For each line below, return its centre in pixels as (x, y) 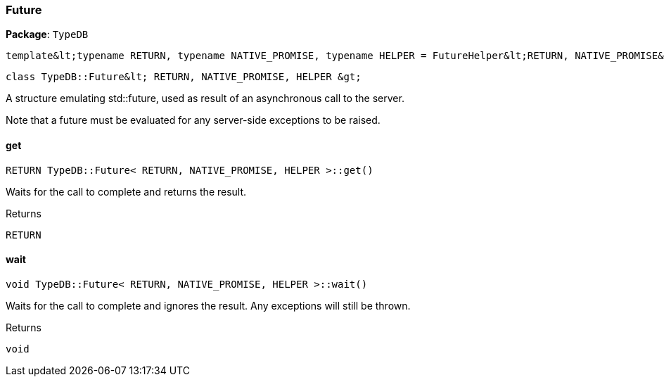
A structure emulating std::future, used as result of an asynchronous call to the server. (205, 98)
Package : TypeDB (47, 34)
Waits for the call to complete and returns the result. (126, 191)
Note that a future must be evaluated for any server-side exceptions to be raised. (193, 120)
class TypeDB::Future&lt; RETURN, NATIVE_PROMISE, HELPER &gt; (184, 77)
